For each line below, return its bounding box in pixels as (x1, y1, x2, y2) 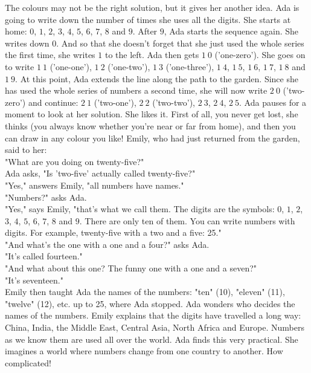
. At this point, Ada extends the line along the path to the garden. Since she (15, 72, 298, 85)
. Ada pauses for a (239, 96, 307, 108)
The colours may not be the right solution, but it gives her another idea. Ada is (5, 1, 300, 13)
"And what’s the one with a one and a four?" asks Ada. (5, 238, 210, 250)
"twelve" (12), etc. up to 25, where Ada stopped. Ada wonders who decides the (5, 297, 295, 310)
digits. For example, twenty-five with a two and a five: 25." (5, 226, 222, 239)
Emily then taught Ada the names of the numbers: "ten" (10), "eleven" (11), (5, 285, 285, 298)
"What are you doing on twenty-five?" (5, 155, 144, 167)
